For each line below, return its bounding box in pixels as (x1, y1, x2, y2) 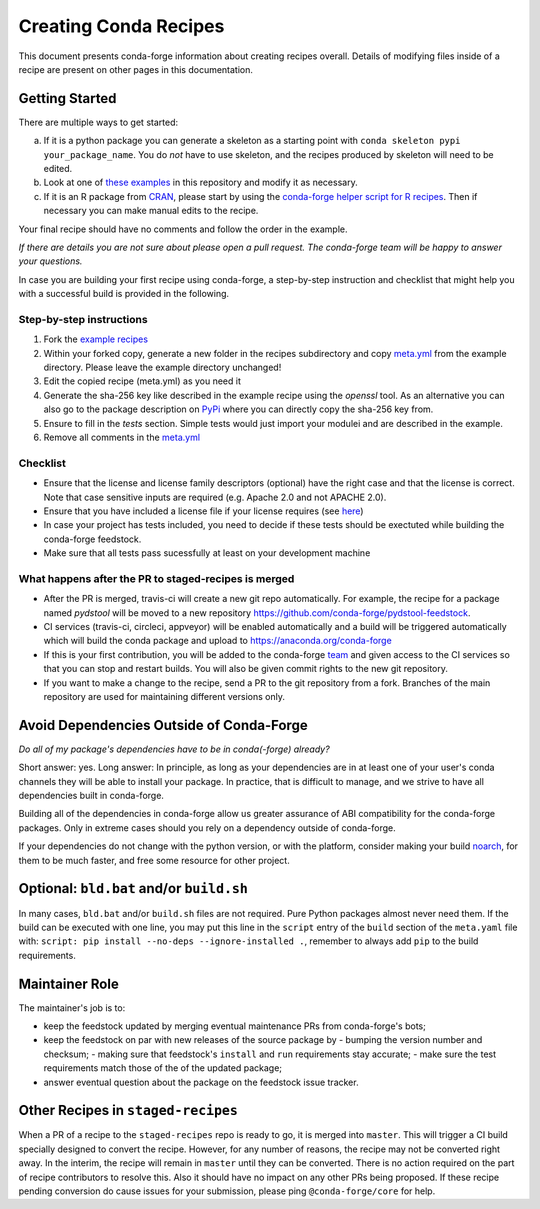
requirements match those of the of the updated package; (43, 1062, 283, 1074)
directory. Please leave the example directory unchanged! (43, 361, 282, 374)
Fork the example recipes (43, 333, 149, 345)
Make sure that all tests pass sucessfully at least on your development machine (43, 547, 371, 559)
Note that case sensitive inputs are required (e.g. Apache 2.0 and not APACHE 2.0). (43, 491, 387, 503)
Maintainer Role (18, 975, 119, 992)
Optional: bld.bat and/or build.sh (18, 880, 249, 897)
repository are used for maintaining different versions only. (43, 690, 285, 702)
